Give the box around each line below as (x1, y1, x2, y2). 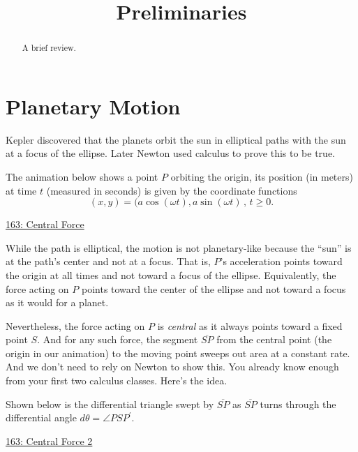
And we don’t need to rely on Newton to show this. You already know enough (6, 359, 339, 374)
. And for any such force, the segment (37, 332, 198, 347)
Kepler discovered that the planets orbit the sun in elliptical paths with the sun (6, 132, 346, 146)
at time (6, 183, 37, 197)
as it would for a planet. (6, 295, 109, 310)
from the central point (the (216, 332, 332, 347)
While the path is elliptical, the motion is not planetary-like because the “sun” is (6, 240, 352, 255)
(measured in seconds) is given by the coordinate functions (46, 183, 297, 197)
